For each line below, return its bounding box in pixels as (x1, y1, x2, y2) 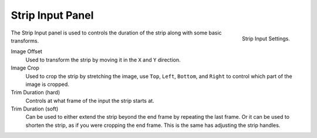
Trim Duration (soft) (11, 105, 59, 112)
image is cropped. (25, 81, 70, 88)
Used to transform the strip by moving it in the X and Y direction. (25, 56, 181, 63)
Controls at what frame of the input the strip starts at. (25, 97, 155, 104)
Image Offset (11, 48, 42, 55)
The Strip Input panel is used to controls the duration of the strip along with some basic (11, 29, 222, 36)
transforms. (11, 37, 39, 44)
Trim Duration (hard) (11, 89, 60, 96)
